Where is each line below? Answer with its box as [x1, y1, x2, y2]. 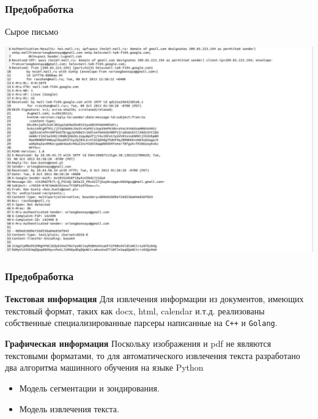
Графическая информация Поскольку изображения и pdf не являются [5, 337, 272, 350]
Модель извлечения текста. [19, 402, 119, 415]
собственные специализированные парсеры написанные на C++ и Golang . [5, 316, 278, 329]
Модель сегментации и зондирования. [19, 381, 160, 394]
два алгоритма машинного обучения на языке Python [5, 361, 204, 374]
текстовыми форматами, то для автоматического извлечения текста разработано [5, 349, 300, 362]
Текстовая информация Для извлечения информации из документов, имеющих [5, 292, 304, 305]
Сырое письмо [5, 25, 59, 38]
